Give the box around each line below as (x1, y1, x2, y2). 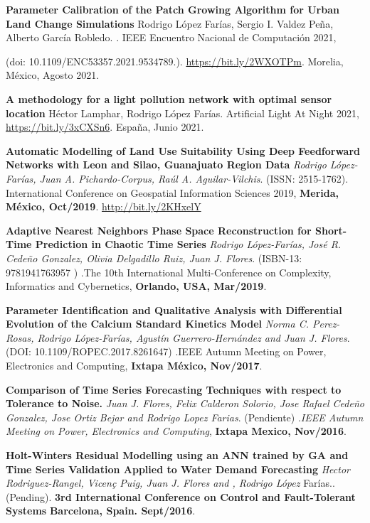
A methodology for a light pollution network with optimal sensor (6, 91, 332, 106)
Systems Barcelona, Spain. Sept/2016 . (6, 503, 196, 518)
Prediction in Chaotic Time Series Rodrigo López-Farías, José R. (35, 237, 342, 252)
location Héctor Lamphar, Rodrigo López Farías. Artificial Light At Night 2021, (6, 105, 359, 120)
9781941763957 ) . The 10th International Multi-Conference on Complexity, (6, 264, 332, 279)
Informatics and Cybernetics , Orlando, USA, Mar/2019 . (6, 279, 267, 293)
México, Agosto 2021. (6, 68, 100, 82)
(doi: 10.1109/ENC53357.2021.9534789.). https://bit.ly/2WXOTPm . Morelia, (6, 53, 344, 68)
